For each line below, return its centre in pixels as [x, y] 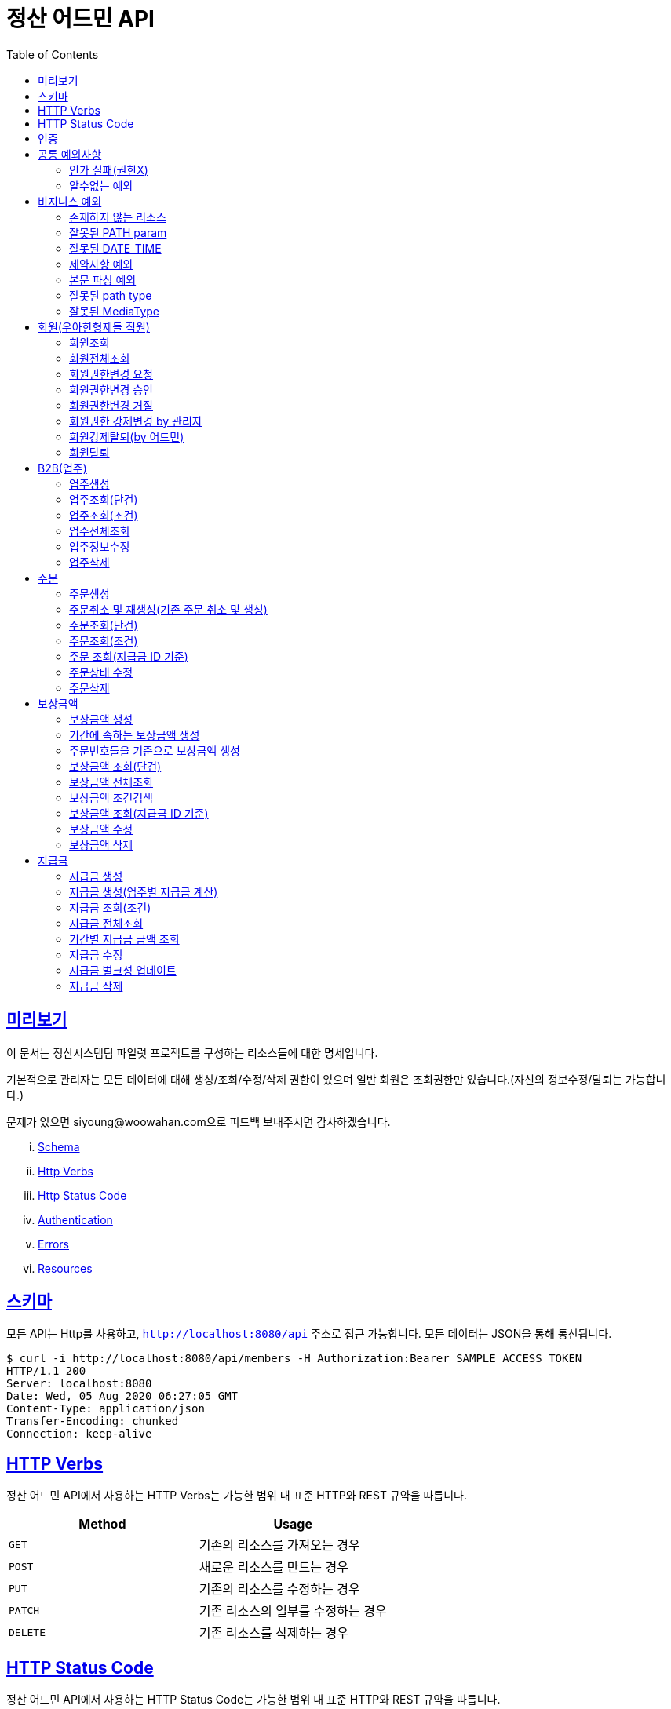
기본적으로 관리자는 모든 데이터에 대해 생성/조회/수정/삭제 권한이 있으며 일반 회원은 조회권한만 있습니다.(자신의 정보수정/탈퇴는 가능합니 [336, 1079]
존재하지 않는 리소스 [118, 217]
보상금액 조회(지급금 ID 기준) [139, 813]
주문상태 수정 [101, 672]
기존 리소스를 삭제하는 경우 [274, 1633]
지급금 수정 [96, 954]
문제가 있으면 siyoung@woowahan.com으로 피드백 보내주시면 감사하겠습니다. [199, 1121]
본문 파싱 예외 [103, 279]
